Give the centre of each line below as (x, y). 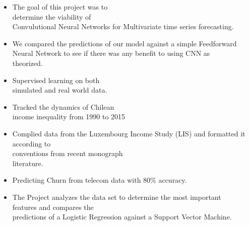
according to (32, 143)
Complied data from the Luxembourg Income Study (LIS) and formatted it (129, 133)
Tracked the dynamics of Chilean (63, 106)
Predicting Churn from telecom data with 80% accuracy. (100, 180)
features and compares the (53, 207)
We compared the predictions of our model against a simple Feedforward (125, 43)
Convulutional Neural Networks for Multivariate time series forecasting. (123, 26)
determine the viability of (52, 16)
